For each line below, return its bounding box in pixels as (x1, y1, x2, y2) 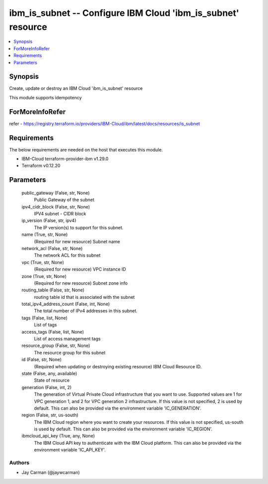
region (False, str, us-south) (21, 412, 79, 418)
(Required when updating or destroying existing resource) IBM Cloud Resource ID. (34, 363, 202, 369)
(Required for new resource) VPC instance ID (34, 266, 126, 273)
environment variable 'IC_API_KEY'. (34, 447, 106, 453)
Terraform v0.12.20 (21, 163, 61, 169)
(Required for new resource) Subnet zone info (34, 280, 128, 286)
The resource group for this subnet (34, 349, 106, 355)
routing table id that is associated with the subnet (34, 294, 135, 300)
